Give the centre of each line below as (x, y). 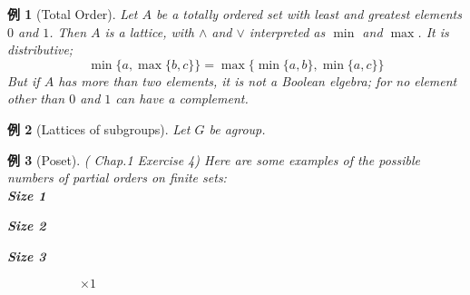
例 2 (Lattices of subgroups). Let (99, 128)
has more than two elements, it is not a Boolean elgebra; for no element (258, 80)
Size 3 (27, 256)
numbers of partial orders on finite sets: (117, 177)
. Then (68, 31)
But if (24, 80)
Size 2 (27, 226)
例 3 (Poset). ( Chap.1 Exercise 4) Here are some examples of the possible (214, 159)
